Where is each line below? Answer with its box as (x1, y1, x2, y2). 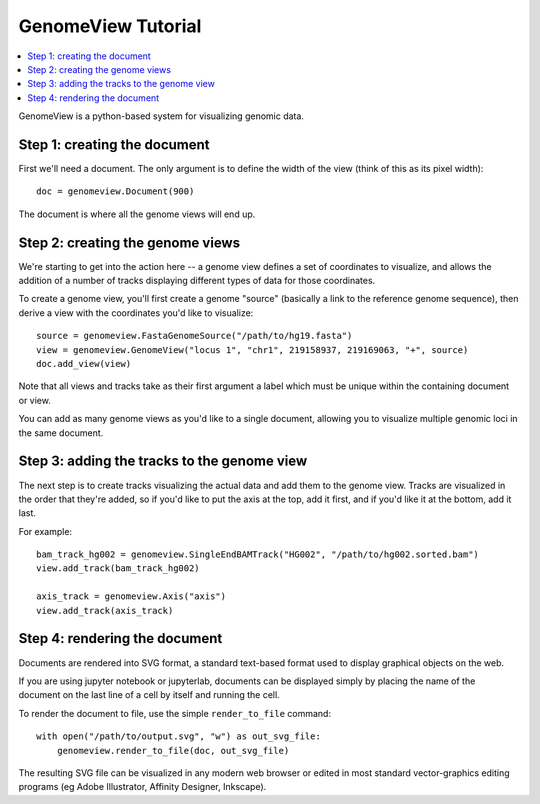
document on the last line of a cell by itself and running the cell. (18, 689, 280, 701)
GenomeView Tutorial (18, 15, 202, 37)
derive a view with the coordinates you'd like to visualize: (18, 306, 254, 319)
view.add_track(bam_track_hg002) (36, 563, 200, 574)
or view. (18, 394, 52, 406)
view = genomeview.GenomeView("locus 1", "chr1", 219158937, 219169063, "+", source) (36, 344, 469, 355)
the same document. (18, 426, 104, 439)
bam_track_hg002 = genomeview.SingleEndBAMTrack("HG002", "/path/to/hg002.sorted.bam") (36, 549, 480, 560)
